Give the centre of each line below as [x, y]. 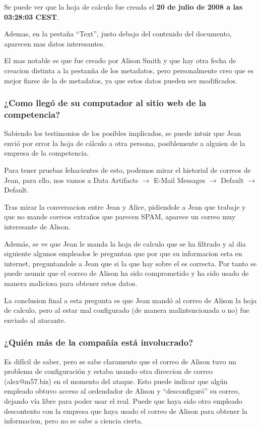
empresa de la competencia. [47, 153]
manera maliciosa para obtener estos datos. [71, 283]
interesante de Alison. [38, 227]
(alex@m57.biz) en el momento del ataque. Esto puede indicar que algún [116, 381]
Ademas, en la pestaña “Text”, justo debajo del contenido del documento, [118, 34]
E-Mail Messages [179, 180]
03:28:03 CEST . [31, 16]
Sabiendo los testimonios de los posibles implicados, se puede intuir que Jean [123, 133]
